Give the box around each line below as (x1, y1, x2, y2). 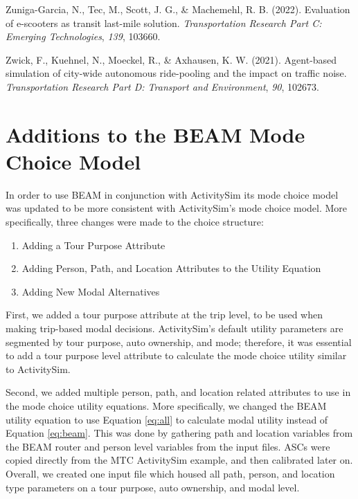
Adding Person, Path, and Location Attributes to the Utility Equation (21, 261, 321, 275)
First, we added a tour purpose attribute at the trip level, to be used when (6, 307, 323, 322)
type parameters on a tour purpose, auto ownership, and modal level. (6, 480, 300, 494)
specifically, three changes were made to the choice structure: (6, 215, 264, 229)
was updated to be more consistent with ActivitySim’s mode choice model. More (6, 201, 348, 215)
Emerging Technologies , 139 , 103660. (6, 29, 161, 44)
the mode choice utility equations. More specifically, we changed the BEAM (6, 399, 327, 412)
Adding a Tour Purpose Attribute (21, 237, 165, 252)
